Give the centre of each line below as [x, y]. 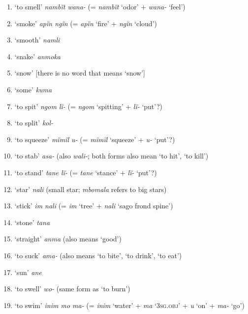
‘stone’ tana [32, 222]
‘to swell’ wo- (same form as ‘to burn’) [72, 289]
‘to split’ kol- [34, 123]
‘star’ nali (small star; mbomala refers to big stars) [91, 189]
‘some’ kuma [33, 89]
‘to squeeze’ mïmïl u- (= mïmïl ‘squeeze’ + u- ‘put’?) [95, 139]
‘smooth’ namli [37, 40]
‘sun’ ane [28, 272]
